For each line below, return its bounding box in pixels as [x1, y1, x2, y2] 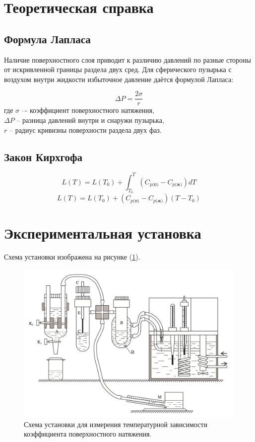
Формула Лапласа [4, 31, 91, 46]
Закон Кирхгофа [4, 149, 83, 164]
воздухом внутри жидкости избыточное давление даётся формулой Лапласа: [4, 74, 234, 84]
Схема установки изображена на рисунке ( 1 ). [4, 252, 140, 262]
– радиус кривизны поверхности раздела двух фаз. [9, 124, 162, 135]
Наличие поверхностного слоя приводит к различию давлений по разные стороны [4, 54, 251, 65]
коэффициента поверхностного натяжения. [24, 429, 152, 439]
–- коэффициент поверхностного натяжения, [21, 105, 154, 115]
